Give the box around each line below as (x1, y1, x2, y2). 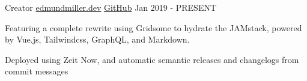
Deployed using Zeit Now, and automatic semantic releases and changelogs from (5, 53, 299, 65)
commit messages (5, 65, 68, 77)
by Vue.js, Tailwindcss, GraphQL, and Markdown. (5, 33, 190, 46)
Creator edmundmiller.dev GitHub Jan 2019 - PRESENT (5, 1, 217, 13)
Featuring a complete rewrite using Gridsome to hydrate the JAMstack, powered (5, 21, 302, 34)
